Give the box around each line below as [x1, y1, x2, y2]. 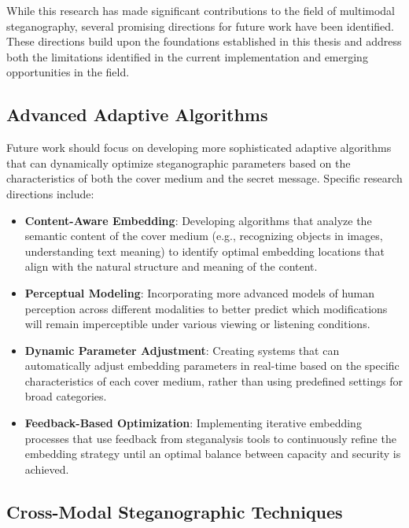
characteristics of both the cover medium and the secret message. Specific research [6, 170, 403, 186]
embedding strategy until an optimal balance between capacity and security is [24, 445, 401, 462]
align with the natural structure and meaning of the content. [24, 258, 318, 275]
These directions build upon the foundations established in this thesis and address [6, 33, 402, 50]
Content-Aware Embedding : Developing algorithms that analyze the [24, 212, 372, 228]
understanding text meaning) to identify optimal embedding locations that [24, 242, 385, 259]
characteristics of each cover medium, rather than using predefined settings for [24, 372, 403, 389]
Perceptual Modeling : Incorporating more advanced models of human [24, 284, 375, 301]
